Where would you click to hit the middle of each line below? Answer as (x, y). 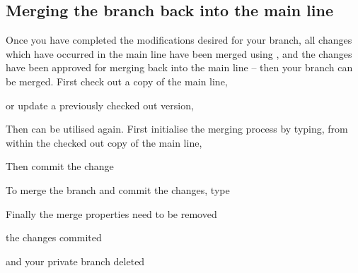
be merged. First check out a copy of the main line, (117, 81)
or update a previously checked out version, (100, 105)
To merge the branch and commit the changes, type (118, 189)
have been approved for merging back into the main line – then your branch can (179, 67)
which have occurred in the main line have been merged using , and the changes (179, 53)
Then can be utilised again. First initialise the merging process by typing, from (177, 129)
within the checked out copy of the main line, (104, 142)
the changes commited (54, 237)
